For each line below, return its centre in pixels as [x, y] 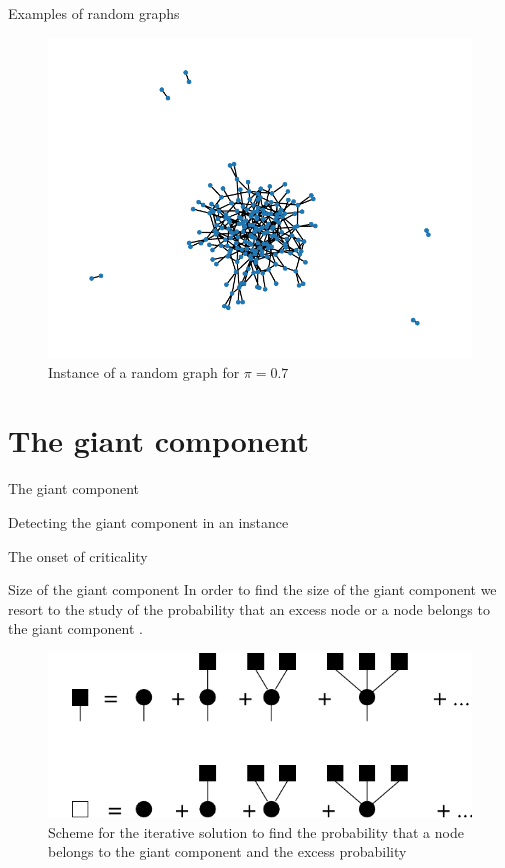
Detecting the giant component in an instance [148, 521]
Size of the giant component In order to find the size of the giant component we [252, 589]
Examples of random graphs [94, 13]
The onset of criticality [78, 555]
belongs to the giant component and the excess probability [227, 851]
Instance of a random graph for [144, 371]
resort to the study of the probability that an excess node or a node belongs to [249, 608]
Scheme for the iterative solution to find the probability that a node [256, 831]
